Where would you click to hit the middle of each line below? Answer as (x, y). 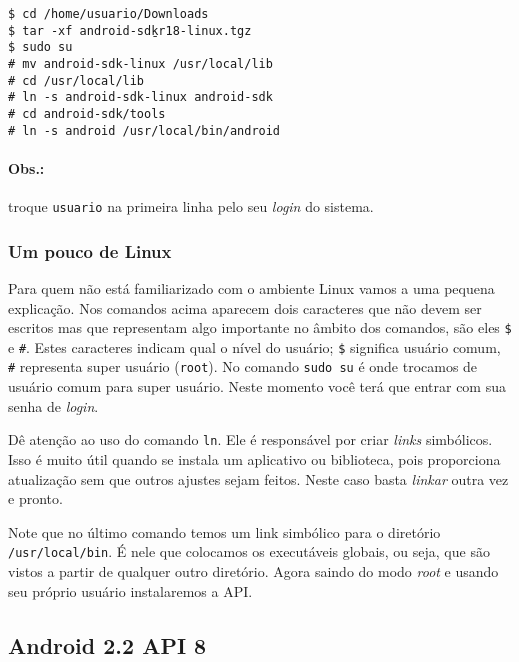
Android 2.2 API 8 (107, 644)
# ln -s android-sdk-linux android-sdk (140, 97)
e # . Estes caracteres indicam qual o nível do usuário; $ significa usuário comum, (254, 346)
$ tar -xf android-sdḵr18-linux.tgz (130, 30)
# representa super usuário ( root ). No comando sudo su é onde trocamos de (243, 366)
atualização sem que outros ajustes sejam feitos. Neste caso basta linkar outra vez (258, 478)
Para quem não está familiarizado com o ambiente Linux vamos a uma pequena (251, 287)
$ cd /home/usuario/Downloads (108, 14)
